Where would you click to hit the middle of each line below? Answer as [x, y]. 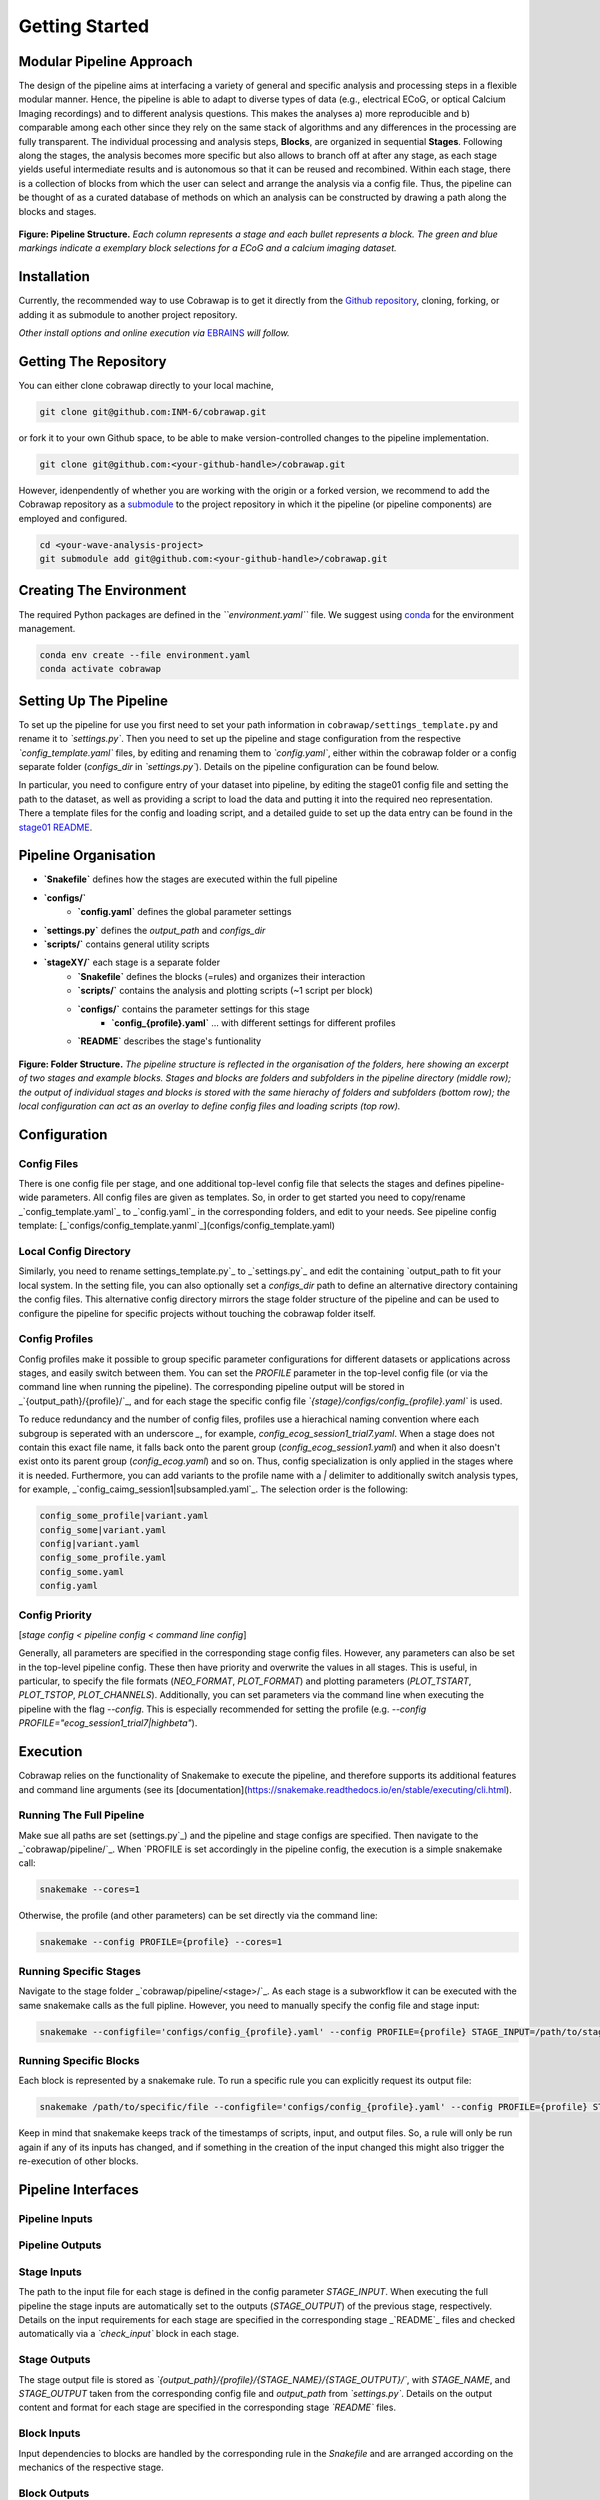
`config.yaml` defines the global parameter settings [184, 912]
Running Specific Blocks [79, 2060]
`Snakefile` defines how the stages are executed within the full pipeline [190, 879]
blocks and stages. [57, 211]
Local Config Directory [74, 1252]
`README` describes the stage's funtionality [169, 1041]
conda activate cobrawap [100, 669]
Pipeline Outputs [60, 2245]
